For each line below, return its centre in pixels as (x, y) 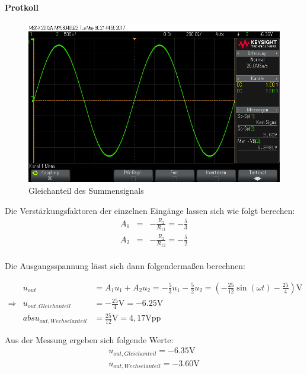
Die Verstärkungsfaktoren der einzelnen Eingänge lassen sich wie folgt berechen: (150, 210)
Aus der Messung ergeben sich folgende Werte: (89, 339)
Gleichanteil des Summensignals (86, 190)
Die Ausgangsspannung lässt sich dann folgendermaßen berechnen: (125, 266)
